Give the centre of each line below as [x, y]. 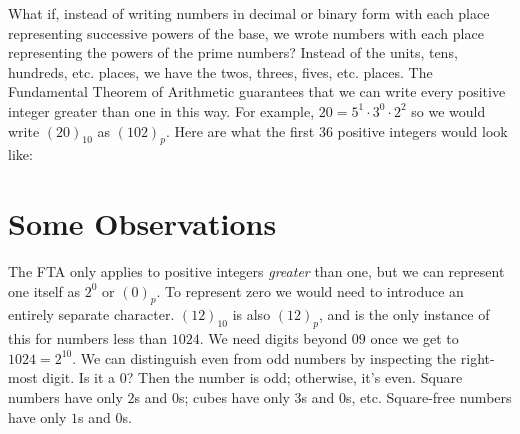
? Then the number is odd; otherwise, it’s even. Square [294, 377]
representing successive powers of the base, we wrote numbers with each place [246, 32]
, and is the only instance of [404, 314]
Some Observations [142, 223]
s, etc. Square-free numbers [429, 397]
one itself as [44, 290]
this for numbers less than [88, 338]
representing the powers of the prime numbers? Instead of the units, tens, [233, 52]
